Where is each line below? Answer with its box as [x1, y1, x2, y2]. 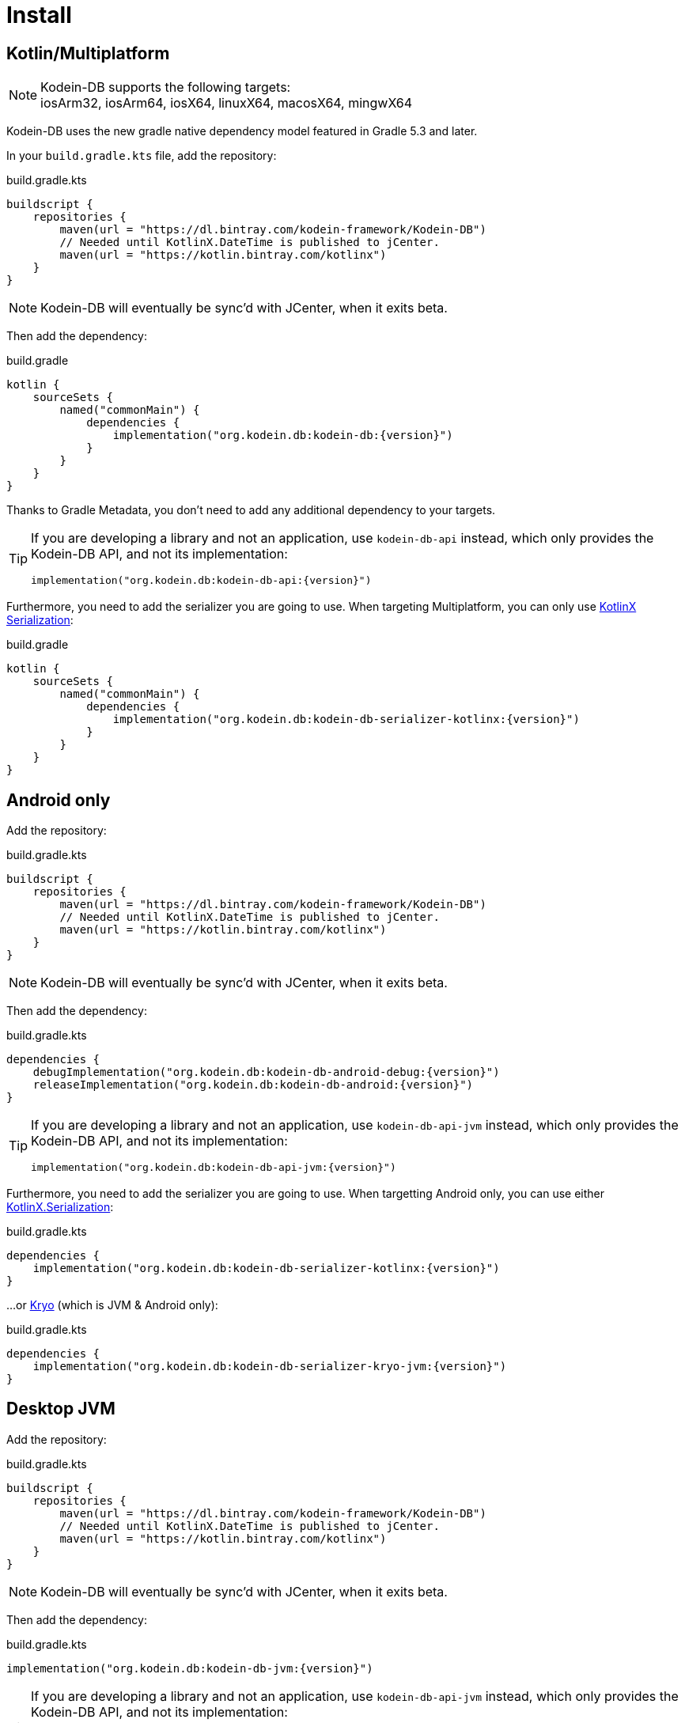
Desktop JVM [6, 1399, 115, 1419]
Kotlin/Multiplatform [6, 43, 170, 63]
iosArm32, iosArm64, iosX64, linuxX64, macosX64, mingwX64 [40, 95, 413, 112]
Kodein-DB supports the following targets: [40, 79, 291, 96]
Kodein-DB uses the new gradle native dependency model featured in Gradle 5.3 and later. [6, 124, 478, 138]
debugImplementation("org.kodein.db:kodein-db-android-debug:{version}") [32, 1066, 500, 1079]
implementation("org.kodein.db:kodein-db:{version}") [112, 429, 453, 442]
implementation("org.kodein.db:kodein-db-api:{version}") [31, 574, 372, 587]
